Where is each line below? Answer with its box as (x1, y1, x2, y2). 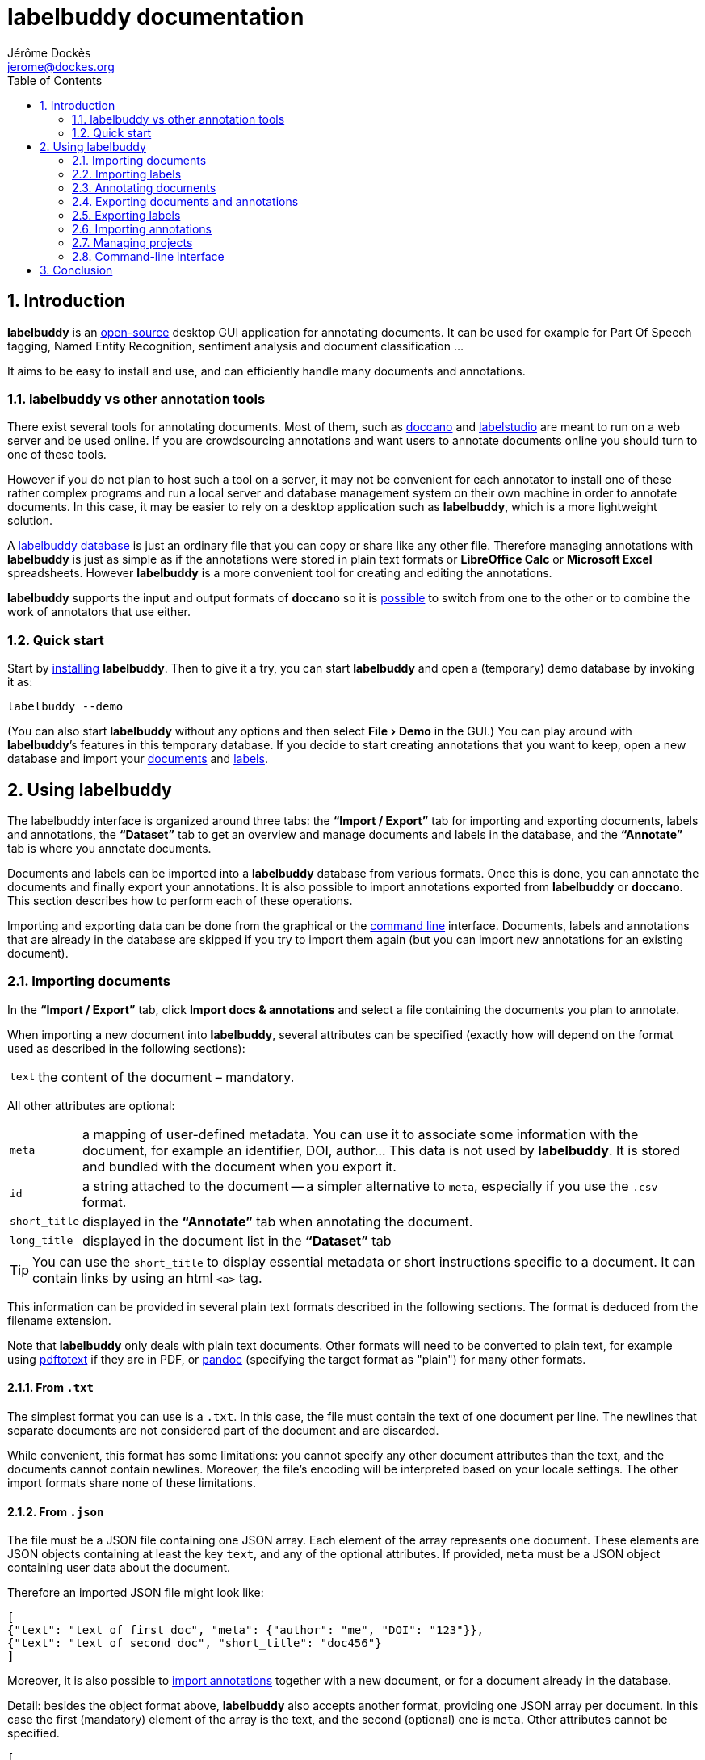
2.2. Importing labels (72, 166, 182, 181)
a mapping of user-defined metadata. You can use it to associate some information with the (82, 1125, 639, 1142)
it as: (7, 675, 33, 689)
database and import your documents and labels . (7, 752, 268, 766)
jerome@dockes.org (7, 59, 115, 73)
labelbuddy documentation (7, 3, 304, 31)
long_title (10, 1234, 73, 1247)
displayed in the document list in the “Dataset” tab (82, 1232, 392, 1249)
